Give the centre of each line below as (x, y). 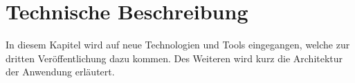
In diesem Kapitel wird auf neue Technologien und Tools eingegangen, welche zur (178, 45)
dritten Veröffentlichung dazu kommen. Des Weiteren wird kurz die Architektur (174, 58)
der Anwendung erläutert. (60, 72)
